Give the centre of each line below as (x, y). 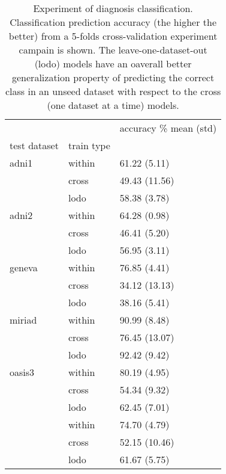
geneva (24, 267)
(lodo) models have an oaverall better (113, 63)
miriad (23, 320)
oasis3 (22, 372)
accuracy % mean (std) (168, 128)
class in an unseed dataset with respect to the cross (113, 91)
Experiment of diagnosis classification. (113, 8)
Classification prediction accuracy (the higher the (113, 22)
